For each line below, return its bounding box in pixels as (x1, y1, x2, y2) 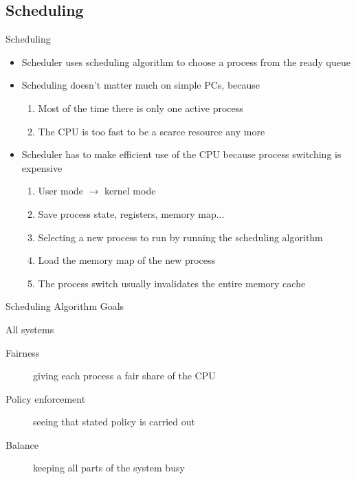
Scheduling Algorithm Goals (5, 299, 124, 313)
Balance (5, 437, 39, 452)
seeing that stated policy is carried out (33, 414, 195, 429)
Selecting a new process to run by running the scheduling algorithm (38, 230, 323, 244)
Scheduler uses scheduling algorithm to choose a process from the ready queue (21, 54, 351, 69)
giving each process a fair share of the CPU (33, 368, 216, 383)
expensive (21, 160, 63, 175)
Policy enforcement (5, 391, 86, 405)
